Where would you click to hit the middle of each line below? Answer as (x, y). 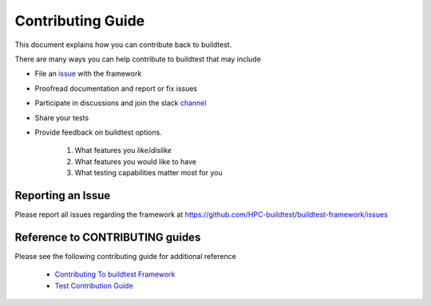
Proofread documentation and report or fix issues (116, 88)
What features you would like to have (136, 161)
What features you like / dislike (123, 151)
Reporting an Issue (63, 195)
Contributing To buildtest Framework (115, 274)
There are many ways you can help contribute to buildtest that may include (138, 59)
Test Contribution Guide (94, 285)
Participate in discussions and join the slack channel (121, 103)
